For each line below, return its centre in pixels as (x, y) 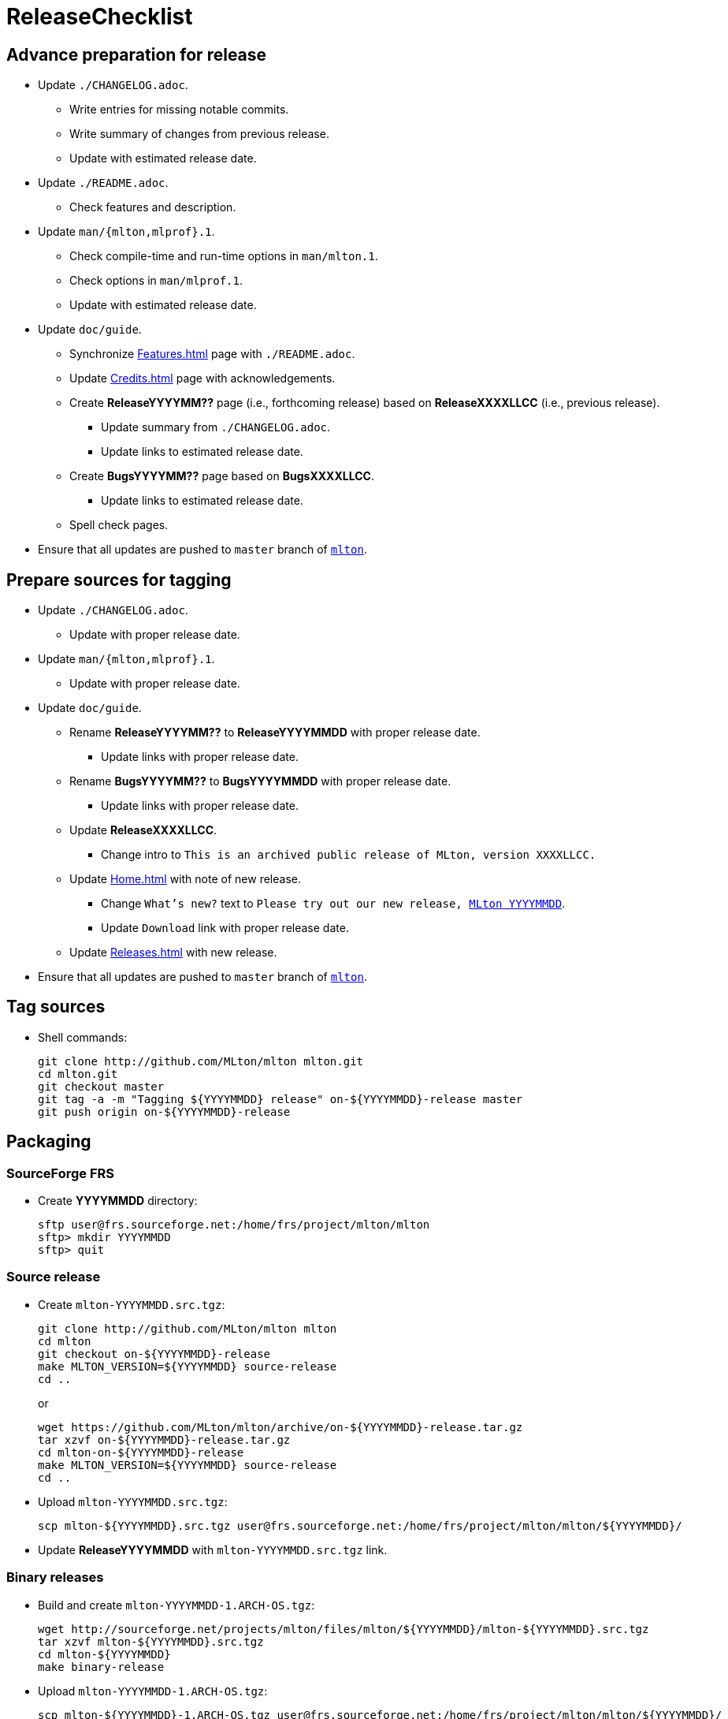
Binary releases (55, 1577)
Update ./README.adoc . (103, 183)
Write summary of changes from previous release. (199, 134)
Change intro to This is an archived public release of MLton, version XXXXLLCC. (349, 855)
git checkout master (101, 1086)
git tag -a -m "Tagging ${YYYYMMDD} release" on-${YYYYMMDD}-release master (280, 1099)
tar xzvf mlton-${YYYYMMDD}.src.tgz (151, 1641)
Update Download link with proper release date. (225, 928)
